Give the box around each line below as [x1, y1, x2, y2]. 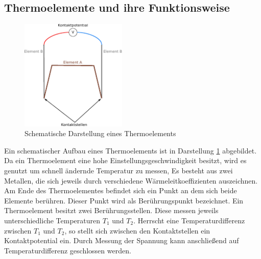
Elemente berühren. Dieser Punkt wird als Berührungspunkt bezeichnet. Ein [4, 195, 244, 205]
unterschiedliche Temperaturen [4, 215, 101, 226]
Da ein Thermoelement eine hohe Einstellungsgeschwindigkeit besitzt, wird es [4, 155, 247, 166]
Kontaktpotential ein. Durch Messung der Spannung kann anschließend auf [4, 235, 239, 246]
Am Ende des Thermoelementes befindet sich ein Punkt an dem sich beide [4, 185, 237, 196]
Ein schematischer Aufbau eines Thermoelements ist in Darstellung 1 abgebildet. [4, 145, 257, 156]
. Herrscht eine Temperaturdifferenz [133, 215, 245, 226]
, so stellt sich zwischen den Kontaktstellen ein [64, 225, 210, 236]
